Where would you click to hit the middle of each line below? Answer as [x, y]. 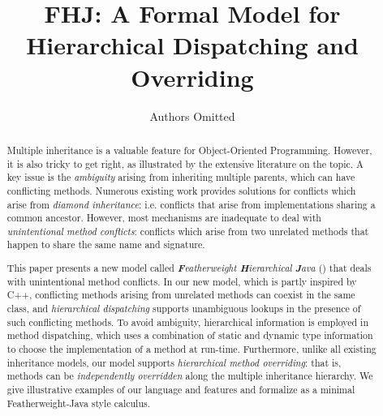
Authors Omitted [192, 116]
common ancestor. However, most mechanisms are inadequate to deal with [164, 218]
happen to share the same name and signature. [106, 244]
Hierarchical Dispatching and [192, 45]
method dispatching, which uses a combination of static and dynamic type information [190, 335]
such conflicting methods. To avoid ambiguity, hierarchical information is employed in [188, 322]
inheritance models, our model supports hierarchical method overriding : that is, [174, 362]
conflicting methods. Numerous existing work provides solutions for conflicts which [181, 190]
